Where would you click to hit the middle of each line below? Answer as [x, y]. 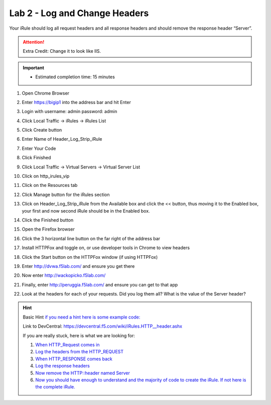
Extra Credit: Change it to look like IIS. [62, 51]
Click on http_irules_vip [46, 176]
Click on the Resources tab [50, 185]
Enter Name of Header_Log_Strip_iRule [62, 139]
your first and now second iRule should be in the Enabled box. [86, 211]
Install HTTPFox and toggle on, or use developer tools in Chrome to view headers [106, 248]
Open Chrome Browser [46, 93]
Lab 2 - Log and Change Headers [79, 13]
